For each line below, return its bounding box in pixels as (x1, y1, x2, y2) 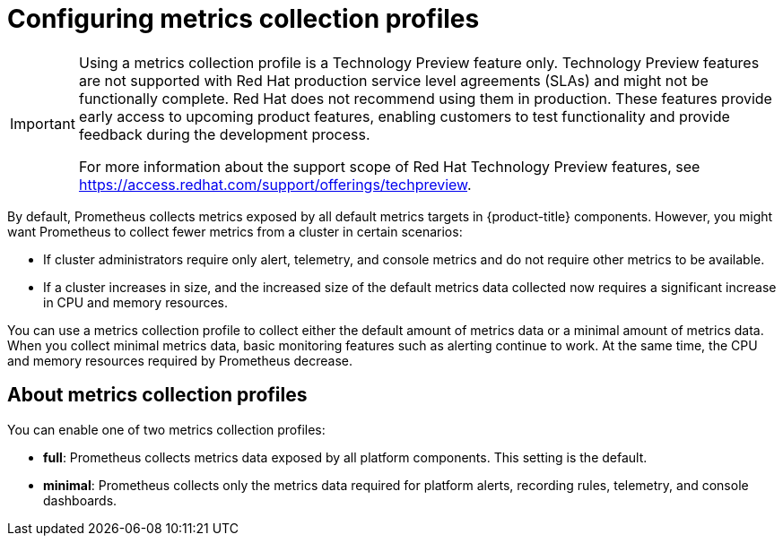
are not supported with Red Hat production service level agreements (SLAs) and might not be (78, 71, 709, 90)
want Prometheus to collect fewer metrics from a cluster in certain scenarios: (7, 223, 463, 239)
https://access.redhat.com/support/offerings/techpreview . (78, 175, 472, 194)
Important (10, 114, 75, 133)
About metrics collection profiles (7, 384, 308, 407)
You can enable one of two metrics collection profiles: (7, 421, 326, 437)
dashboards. (43, 492, 117, 508)
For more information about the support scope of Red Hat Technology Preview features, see (78, 157, 700, 176)
